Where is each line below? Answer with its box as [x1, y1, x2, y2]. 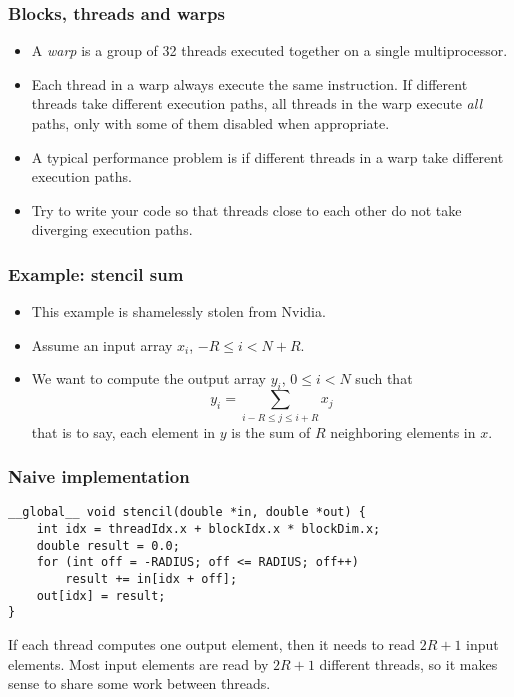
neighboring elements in [330, 421, 476, 442]
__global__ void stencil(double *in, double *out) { [8, 505, 366, 520]
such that [355, 368, 413, 389]
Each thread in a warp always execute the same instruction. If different [31, 73, 468, 94]
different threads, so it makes [319, 653, 498, 674]
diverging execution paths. [31, 219, 193, 240]
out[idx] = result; [36, 588, 166, 603]
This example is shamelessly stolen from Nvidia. [31, 301, 326, 322]
